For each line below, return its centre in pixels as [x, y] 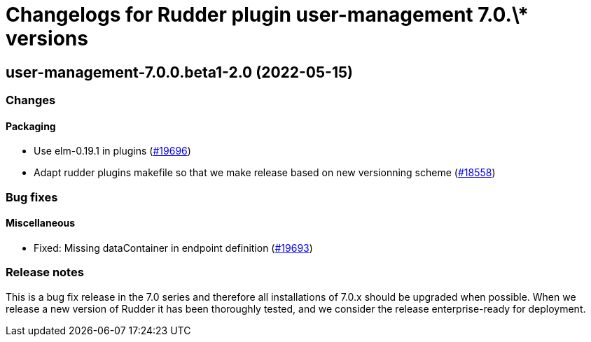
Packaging [31, 126]
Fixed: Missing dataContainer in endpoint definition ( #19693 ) [173, 248]
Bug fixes [32, 197]
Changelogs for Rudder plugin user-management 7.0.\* [267, 15]
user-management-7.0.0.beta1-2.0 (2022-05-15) [179, 72]
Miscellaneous [41, 223]
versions [47, 38]
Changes [31, 100]
